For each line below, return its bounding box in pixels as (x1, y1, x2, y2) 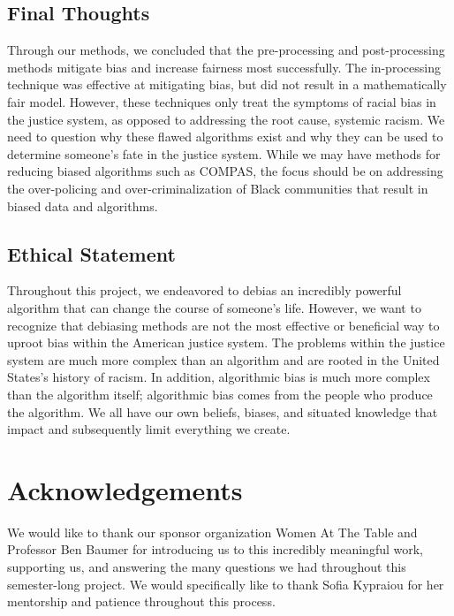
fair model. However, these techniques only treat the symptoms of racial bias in (7, 92, 436, 110)
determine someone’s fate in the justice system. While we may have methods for (7, 144, 441, 163)
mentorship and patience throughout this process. (7, 592, 276, 611)
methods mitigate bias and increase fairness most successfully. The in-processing (7, 57, 441, 76)
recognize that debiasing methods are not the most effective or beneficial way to (7, 316, 440, 334)
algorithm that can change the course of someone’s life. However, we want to (7, 298, 421, 316)
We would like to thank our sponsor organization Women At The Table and (7, 522, 418, 541)
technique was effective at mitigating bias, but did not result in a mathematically (7, 75, 447, 94)
